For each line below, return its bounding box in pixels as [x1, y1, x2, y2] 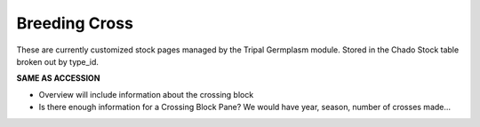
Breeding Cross [16, 13, 133, 33]
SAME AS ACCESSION [16, 73, 100, 83]
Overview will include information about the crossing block [38, 89, 254, 99]
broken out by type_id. [16, 56, 100, 67]
